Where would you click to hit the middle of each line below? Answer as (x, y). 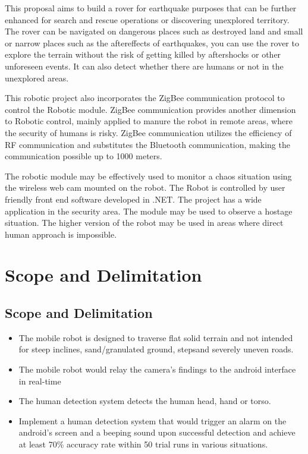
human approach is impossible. (61, 234)
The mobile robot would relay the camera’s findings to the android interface (157, 369)
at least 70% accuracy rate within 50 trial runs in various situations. (143, 444)
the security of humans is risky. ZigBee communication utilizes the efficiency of (148, 132)
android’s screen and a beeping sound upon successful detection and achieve (157, 432)
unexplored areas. (37, 78)
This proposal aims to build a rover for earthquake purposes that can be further (151, 8)
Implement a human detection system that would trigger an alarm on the (153, 420)
